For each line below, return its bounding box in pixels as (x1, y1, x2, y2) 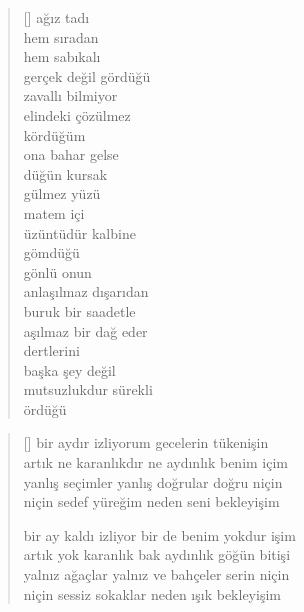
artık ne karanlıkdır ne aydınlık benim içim (23, 452, 289, 473)
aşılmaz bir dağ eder (23, 320, 148, 341)
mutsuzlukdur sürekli (23, 379, 153, 400)
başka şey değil (23, 359, 116, 380)
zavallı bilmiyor (23, 85, 118, 106)
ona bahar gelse (23, 144, 119, 165)
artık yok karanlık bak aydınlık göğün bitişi (23, 544, 291, 565)
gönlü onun (23, 261, 92, 282)
